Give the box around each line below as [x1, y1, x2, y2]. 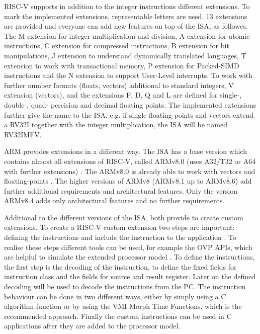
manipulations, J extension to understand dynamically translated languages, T [4, 50, 246, 60]
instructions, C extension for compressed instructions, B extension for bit [4, 40, 229, 51]
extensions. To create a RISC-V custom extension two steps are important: [4, 222, 235, 232]
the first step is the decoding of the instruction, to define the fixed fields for [4, 261, 237, 272]
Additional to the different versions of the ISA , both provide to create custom [4, 212, 243, 222]
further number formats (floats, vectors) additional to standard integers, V [4, 79, 234, 90]
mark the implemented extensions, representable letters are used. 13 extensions [4, 11, 247, 21]
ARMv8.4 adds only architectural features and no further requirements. [4, 195, 225, 206]
